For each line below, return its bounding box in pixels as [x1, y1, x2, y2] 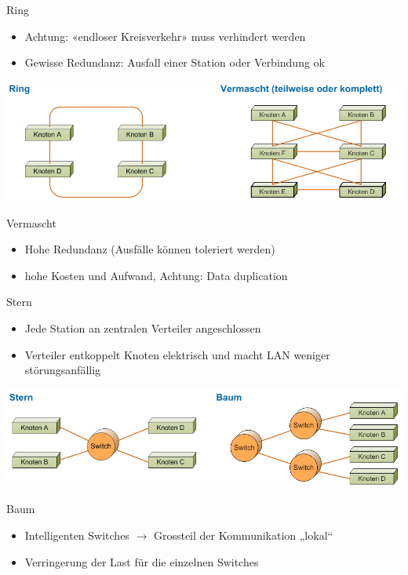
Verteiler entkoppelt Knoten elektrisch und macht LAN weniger [24, 346, 330, 362]
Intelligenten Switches [24, 526, 129, 543]
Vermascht [6, 214, 56, 231]
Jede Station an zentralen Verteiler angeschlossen [24, 319, 261, 336]
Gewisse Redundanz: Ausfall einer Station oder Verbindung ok [24, 54, 325, 71]
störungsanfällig [24, 362, 101, 378]
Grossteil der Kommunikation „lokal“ [153, 526, 333, 543]
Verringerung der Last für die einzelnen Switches [24, 553, 259, 570]
